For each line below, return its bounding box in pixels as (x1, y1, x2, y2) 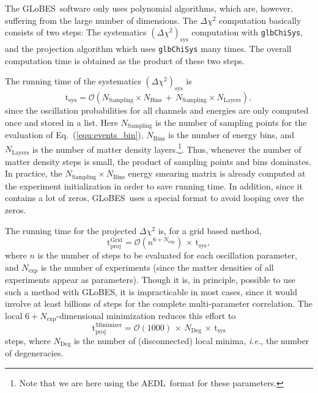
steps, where (5, 334, 51, 347)
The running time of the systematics (5, 75, 141, 87)
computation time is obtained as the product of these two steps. (5, 54, 245, 67)
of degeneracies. (5, 347, 64, 359)
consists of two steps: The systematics (5, 26, 147, 39)
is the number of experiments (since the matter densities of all (40, 260, 274, 273)
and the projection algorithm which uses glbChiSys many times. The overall (5, 42, 292, 54)
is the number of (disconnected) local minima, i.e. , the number (73, 334, 309, 347)
